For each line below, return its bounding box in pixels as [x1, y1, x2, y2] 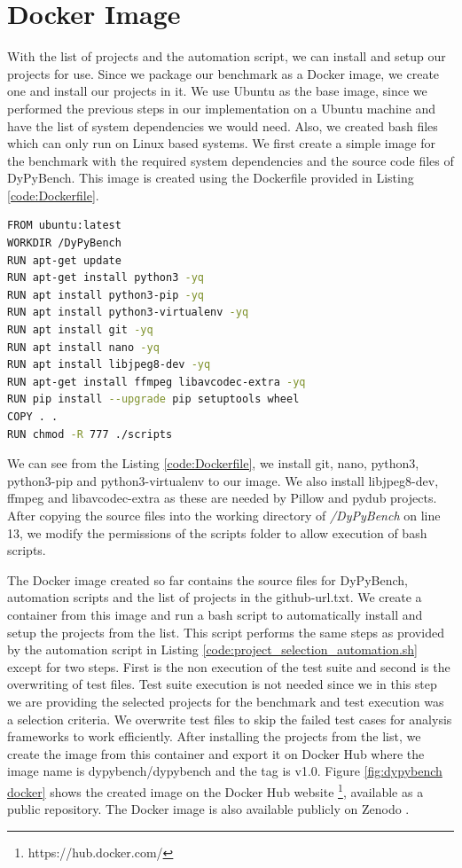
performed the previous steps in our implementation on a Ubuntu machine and [7, 98, 436, 117]
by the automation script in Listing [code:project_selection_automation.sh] [7, 640, 419, 659]
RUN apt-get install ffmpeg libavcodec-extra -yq [7, 375, 306, 388]
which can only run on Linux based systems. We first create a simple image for [7, 134, 435, 152]
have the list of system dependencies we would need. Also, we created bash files [7, 116, 438, 135]
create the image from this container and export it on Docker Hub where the [7, 744, 425, 762]
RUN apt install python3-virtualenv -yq [7, 306, 249, 319]
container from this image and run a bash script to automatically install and [7, 605, 423, 623]
